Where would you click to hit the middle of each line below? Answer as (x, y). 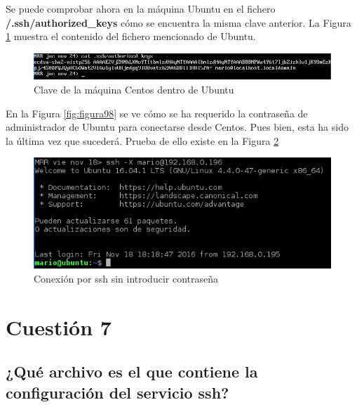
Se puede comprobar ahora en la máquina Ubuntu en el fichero (141, 8)
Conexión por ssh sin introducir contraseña (126, 278)
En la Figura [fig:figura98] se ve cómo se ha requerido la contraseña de (157, 113)
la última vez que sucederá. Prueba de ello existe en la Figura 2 (142, 140)
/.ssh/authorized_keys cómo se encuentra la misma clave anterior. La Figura (178, 22)
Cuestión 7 (59, 327)
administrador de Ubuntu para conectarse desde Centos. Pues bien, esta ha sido (177, 127)
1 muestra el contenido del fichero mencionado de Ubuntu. (131, 36)
